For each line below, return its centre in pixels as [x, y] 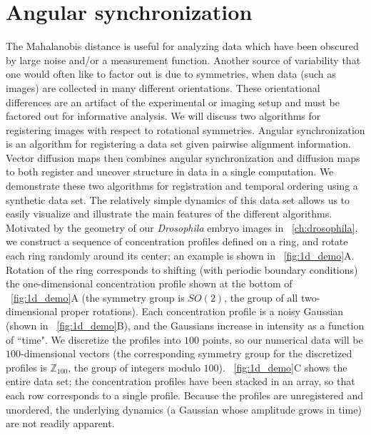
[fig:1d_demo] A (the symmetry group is [98, 297]
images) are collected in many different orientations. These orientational [163, 87]
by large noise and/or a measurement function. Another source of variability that [183, 60]
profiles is [26, 367]
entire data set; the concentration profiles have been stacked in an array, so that [181, 381]
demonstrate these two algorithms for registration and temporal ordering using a [182, 186]
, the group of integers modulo [134, 367]
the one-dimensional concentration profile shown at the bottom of [149, 283]
